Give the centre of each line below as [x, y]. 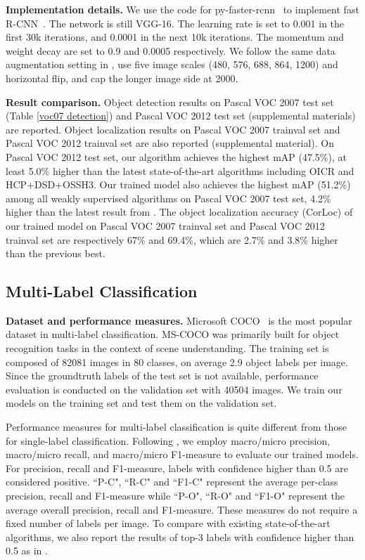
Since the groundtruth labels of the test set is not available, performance [162, 376]
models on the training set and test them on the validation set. [141, 403]
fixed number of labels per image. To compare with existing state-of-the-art [168, 523]
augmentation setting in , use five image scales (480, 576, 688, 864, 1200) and [172, 64]
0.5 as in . [27, 551]
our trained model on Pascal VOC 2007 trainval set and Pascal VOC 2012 [165, 225]
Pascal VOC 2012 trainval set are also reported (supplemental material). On [170, 143]
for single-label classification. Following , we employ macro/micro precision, [168, 440]
